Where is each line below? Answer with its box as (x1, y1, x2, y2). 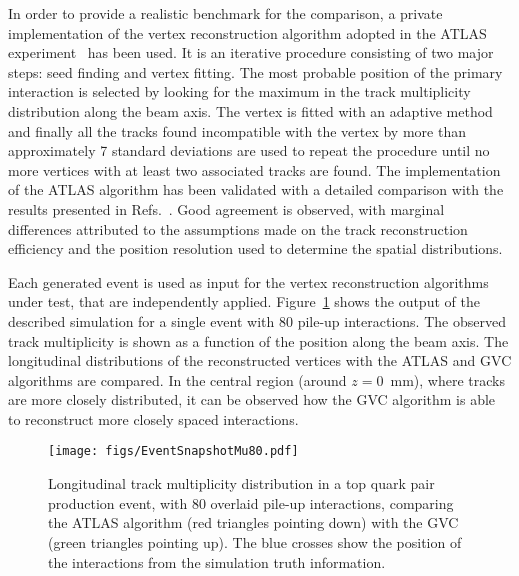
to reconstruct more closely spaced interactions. (8, 408, 299, 429)
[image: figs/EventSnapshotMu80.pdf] (48, 444, 299, 459)
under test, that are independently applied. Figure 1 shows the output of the (8, 291, 480, 312)
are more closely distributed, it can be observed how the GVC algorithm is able (8, 389, 496, 410)
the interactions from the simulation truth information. (48, 551, 386, 572)
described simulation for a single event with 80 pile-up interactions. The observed (8, 310, 506, 331)
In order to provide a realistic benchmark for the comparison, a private (8, 3, 443, 23)
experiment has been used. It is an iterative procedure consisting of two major (8, 42, 494, 63)
